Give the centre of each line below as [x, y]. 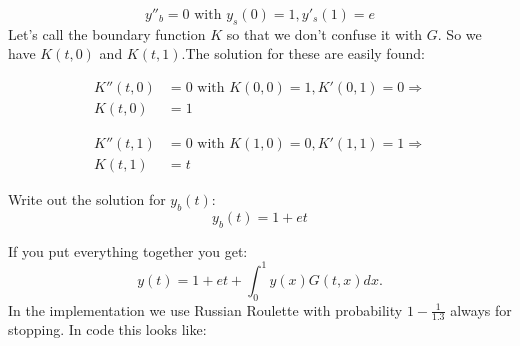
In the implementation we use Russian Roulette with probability [205, 309]
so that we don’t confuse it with [324, 33]
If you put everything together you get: [128, 250]
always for [481, 309]
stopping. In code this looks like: [107, 329]
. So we [459, 33]
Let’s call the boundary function [107, 33]
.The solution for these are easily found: [303, 53]
